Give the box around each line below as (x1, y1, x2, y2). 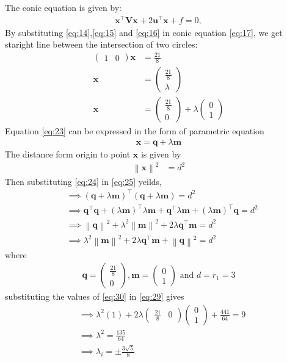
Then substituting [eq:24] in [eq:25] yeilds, (5, 175, 162, 187)
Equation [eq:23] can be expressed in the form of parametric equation (5, 124, 264, 137)
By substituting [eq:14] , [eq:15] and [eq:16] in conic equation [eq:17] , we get (5, 26, 283, 38)
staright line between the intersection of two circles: (5, 38, 198, 51)
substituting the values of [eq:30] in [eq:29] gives (5, 290, 184, 303)
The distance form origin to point (5, 148, 131, 161)
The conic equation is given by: (5, 1, 122, 13)
